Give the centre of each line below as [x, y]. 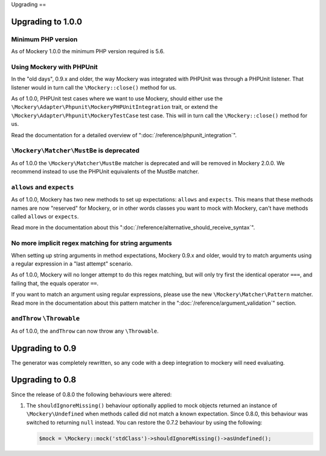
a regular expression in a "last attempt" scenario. [72, 264]
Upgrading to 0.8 [44, 380]
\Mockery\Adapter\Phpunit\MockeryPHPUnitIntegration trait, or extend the [114, 107]
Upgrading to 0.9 [44, 348]
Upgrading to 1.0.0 [47, 21]
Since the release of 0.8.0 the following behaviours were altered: [91, 394]
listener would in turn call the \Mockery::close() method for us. [94, 87]
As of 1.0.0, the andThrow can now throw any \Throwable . [85, 331]
